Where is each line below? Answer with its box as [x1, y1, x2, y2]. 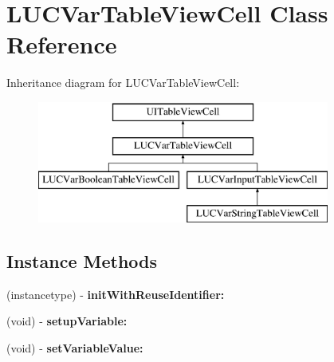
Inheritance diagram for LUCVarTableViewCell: [6, 74, 240, 91]
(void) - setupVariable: [6, 313, 128, 329]
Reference [6, 28, 117, 61]
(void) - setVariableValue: [6, 340, 143, 356]
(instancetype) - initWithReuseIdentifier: [6, 285, 225, 302]
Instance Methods [6, 249, 157, 273]
